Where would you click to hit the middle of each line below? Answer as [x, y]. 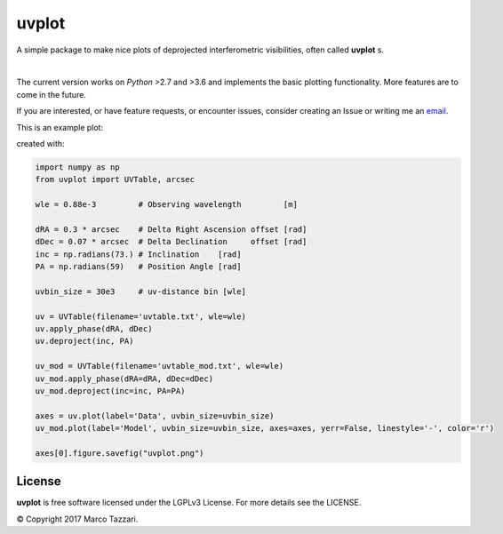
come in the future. [51, 94]
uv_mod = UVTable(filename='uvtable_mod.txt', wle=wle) [160, 366]
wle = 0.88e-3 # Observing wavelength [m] [166, 205]
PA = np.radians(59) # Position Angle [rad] [138, 267]
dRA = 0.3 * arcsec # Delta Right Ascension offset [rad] [171, 229]
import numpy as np [77, 167]
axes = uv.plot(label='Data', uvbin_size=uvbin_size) [155, 416]
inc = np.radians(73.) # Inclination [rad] [138, 254]
